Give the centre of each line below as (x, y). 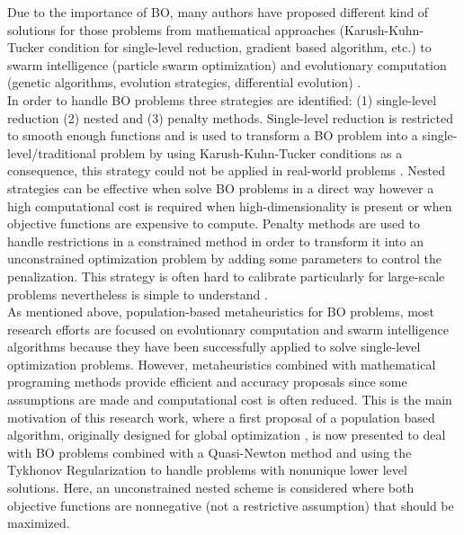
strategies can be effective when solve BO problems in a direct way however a (221, 187)
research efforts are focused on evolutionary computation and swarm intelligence (228, 329)
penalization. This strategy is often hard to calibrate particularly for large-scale (226, 276)
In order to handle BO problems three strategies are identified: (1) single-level (222, 99)
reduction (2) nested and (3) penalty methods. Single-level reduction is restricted (230, 117)
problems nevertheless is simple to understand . (138, 294)
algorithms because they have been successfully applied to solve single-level (214, 347)
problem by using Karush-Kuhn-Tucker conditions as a (251, 152)
